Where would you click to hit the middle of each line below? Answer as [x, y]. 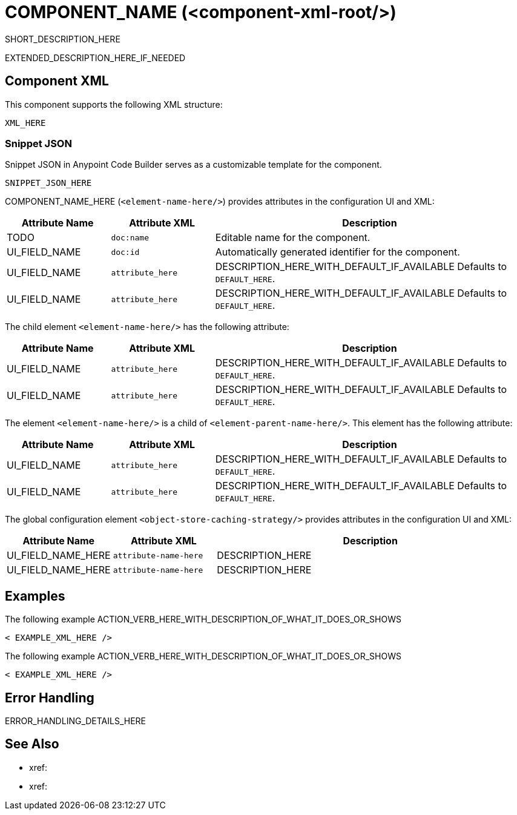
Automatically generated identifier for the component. [338, 252]
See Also [32, 744]
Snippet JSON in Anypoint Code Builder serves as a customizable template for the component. [193, 165]
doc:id [125, 252]
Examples [35, 596]
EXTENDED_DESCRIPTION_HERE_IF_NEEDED [95, 58]
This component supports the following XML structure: [114, 104]
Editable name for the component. [293, 238]
